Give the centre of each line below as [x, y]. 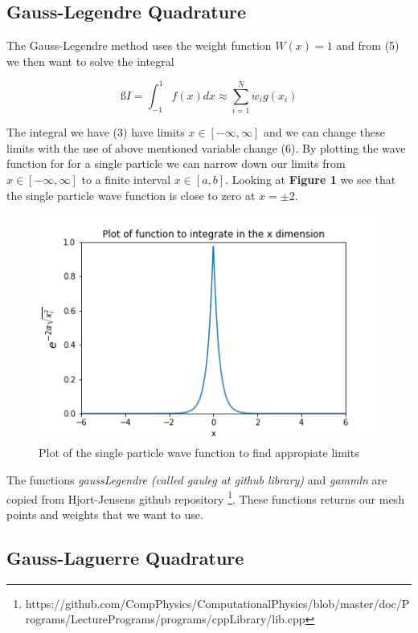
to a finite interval [126, 179]
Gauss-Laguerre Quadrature [125, 557]
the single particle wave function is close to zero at [131, 195]
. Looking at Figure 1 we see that [311, 179]
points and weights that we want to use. [105, 514]
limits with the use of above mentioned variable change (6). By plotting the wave [206, 147]
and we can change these [324, 132]
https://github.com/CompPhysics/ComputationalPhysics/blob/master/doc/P [217, 603]
